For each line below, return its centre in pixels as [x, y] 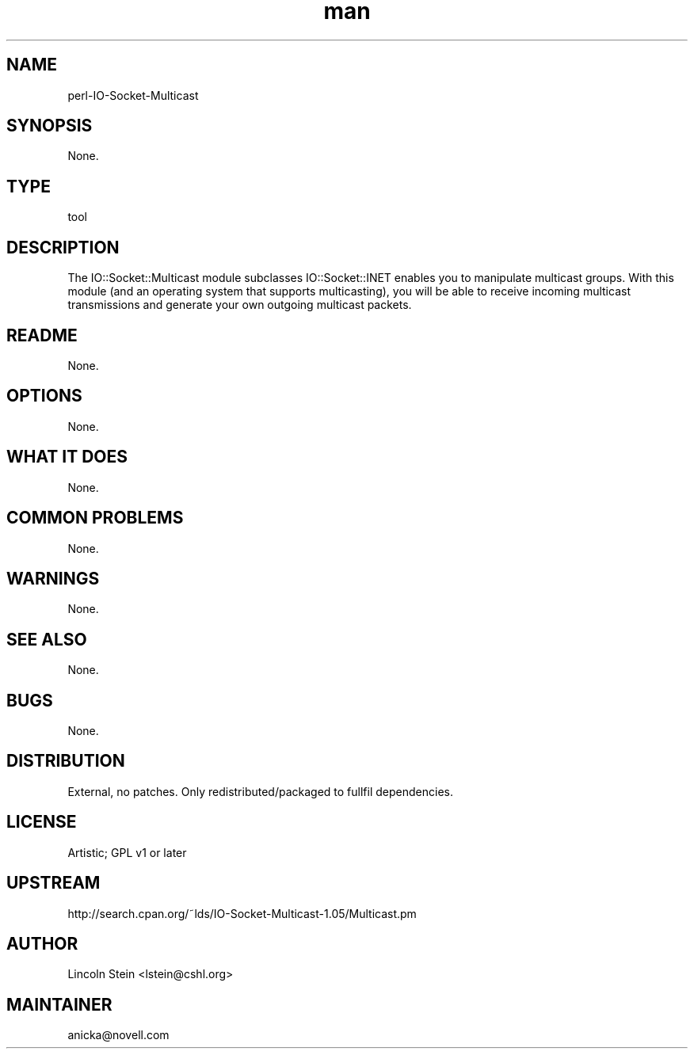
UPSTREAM [53, 883]
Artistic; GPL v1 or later [127, 852]
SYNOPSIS [50, 126]
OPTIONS [44, 396]
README [42, 335]
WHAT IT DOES [67, 457]
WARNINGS [53, 578]
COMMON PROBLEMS [95, 518]
